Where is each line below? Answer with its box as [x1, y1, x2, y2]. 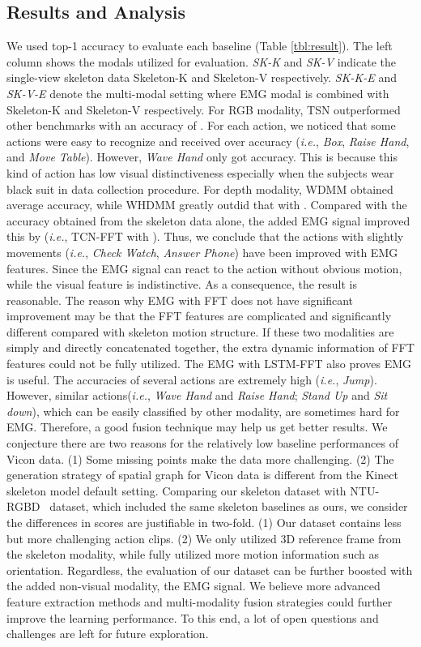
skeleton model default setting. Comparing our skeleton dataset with [6, 482, 347, 499]
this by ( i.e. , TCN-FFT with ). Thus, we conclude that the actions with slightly [6, 228, 404, 245]
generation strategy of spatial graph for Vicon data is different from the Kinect [6, 466, 398, 483]
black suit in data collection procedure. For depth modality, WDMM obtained [6, 180, 393, 197]
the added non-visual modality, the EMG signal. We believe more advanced [6, 577, 381, 594]
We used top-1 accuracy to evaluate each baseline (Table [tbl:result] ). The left [6, 37, 393, 54]
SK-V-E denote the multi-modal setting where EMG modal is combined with [6, 84, 389, 101]
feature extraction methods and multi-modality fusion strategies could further [6, 593, 393, 610]
